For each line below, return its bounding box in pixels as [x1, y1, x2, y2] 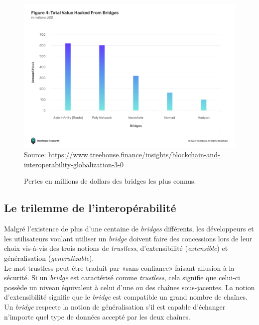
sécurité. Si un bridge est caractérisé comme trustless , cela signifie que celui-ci [4, 272, 240, 283]
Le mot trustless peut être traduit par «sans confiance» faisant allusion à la [4, 262, 235, 273]
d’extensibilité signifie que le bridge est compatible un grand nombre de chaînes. [4, 292, 248, 302]
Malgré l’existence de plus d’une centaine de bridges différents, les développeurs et [4, 223, 254, 234]
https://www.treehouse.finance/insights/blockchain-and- [48, 149, 220, 160]
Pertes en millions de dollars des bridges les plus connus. [24, 176, 196, 186]
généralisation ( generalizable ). [4, 252, 94, 263]
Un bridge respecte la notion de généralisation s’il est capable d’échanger [4, 301, 226, 312]
